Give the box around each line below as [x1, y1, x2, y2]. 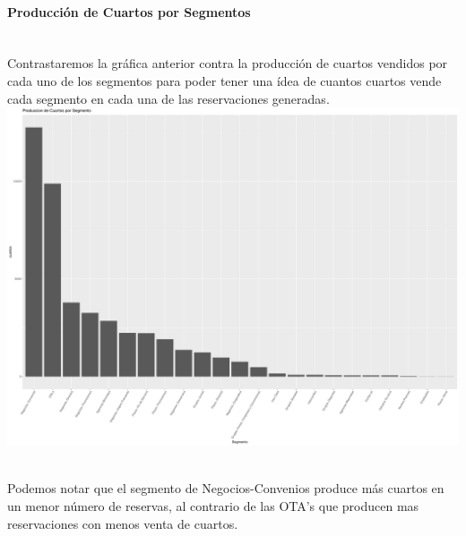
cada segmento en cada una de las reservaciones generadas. [7, 89, 330, 107]
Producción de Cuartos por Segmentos [7, 2, 251, 21]
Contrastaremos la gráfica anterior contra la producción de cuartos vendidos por [7, 54, 448, 72]
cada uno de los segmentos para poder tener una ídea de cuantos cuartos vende [7, 71, 442, 89]
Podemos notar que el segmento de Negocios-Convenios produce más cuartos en [7, 479, 444, 498]
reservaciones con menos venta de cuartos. [7, 514, 238, 532]
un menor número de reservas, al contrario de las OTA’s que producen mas [7, 496, 419, 515]
